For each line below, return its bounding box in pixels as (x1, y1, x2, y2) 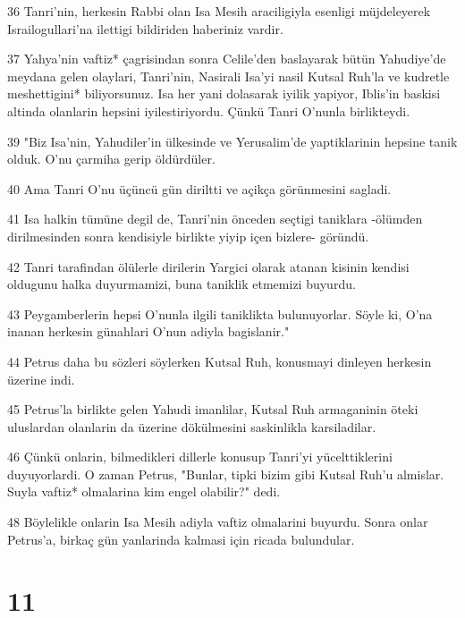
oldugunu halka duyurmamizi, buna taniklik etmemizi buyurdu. (7, 275, 356, 293)
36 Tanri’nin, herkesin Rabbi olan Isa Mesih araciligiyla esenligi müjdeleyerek (7, 2, 431, 20)
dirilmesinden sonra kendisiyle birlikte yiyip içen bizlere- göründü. (7, 226, 369, 245)
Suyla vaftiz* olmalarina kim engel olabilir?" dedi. (7, 482, 281, 501)
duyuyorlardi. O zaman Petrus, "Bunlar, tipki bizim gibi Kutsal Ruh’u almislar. (7, 464, 444, 483)
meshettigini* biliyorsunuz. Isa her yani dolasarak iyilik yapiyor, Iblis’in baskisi (7, 84, 441, 103)
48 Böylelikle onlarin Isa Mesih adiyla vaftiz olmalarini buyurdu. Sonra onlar (7, 512, 428, 531)
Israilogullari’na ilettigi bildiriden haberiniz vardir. (7, 19, 283, 38)
